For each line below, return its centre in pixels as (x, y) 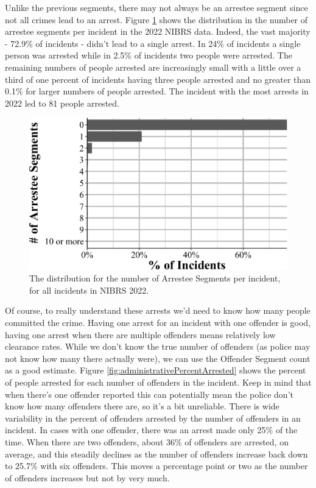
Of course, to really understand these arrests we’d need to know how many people (158, 310)
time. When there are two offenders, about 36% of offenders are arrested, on (147, 441)
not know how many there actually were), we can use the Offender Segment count (158, 358)
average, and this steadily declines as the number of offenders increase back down (156, 454)
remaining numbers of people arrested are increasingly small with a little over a (153, 67)
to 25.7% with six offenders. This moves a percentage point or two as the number (156, 466)
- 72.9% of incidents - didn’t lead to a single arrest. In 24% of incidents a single (153, 43)
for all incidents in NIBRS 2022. (89, 290)
